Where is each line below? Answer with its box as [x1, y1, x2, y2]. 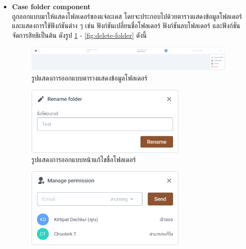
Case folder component [12, 1, 91, 11]
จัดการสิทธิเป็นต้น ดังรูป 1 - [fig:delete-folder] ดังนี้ [12, 30, 147, 40]
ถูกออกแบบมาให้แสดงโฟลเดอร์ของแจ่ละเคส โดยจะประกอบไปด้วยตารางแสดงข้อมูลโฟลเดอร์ [12, 11, 242, 21]
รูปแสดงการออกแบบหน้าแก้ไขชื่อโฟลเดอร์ [31, 154, 136, 165]
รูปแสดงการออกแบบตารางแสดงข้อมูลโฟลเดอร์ [31, 73, 148, 83]
